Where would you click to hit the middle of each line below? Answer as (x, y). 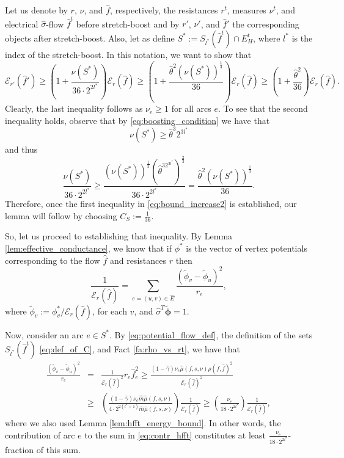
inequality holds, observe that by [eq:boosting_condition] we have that (137, 120)
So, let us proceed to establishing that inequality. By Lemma (119, 236)
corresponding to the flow (53, 260)
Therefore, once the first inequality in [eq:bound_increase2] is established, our (151, 203)
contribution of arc (40, 434)
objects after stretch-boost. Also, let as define (90, 38)
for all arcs (191, 108)
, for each (110, 311)
